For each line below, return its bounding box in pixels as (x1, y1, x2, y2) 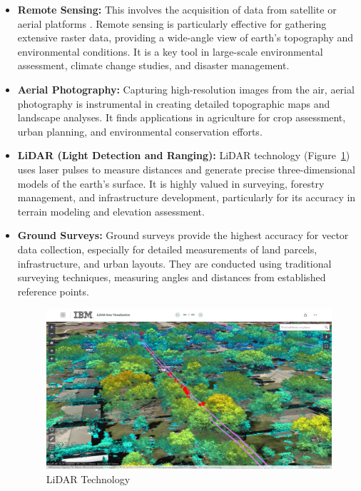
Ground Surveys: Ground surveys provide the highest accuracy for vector (17, 228, 349, 243)
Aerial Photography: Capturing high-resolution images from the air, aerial (17, 81, 355, 96)
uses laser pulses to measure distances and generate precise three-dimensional (17, 161, 355, 176)
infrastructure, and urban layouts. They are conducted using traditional (17, 255, 332, 270)
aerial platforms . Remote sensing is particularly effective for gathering (17, 16, 327, 31)
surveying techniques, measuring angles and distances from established (17, 270, 326, 285)
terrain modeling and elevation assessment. (17, 203, 205, 218)
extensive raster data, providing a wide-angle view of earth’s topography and (17, 30, 354, 45)
